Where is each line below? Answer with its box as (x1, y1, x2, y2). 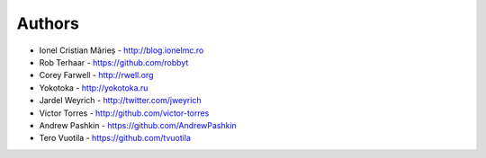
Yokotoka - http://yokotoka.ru (39, 82, 148, 93)
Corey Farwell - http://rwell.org (39, 70, 154, 81)
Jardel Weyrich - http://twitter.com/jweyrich (39, 95, 202, 106)
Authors (16, 13, 80, 33)
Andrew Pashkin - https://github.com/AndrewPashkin (39, 119, 238, 130)
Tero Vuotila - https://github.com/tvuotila (39, 133, 191, 144)
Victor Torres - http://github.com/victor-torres (39, 108, 210, 118)
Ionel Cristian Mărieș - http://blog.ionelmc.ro (39, 45, 204, 56)
